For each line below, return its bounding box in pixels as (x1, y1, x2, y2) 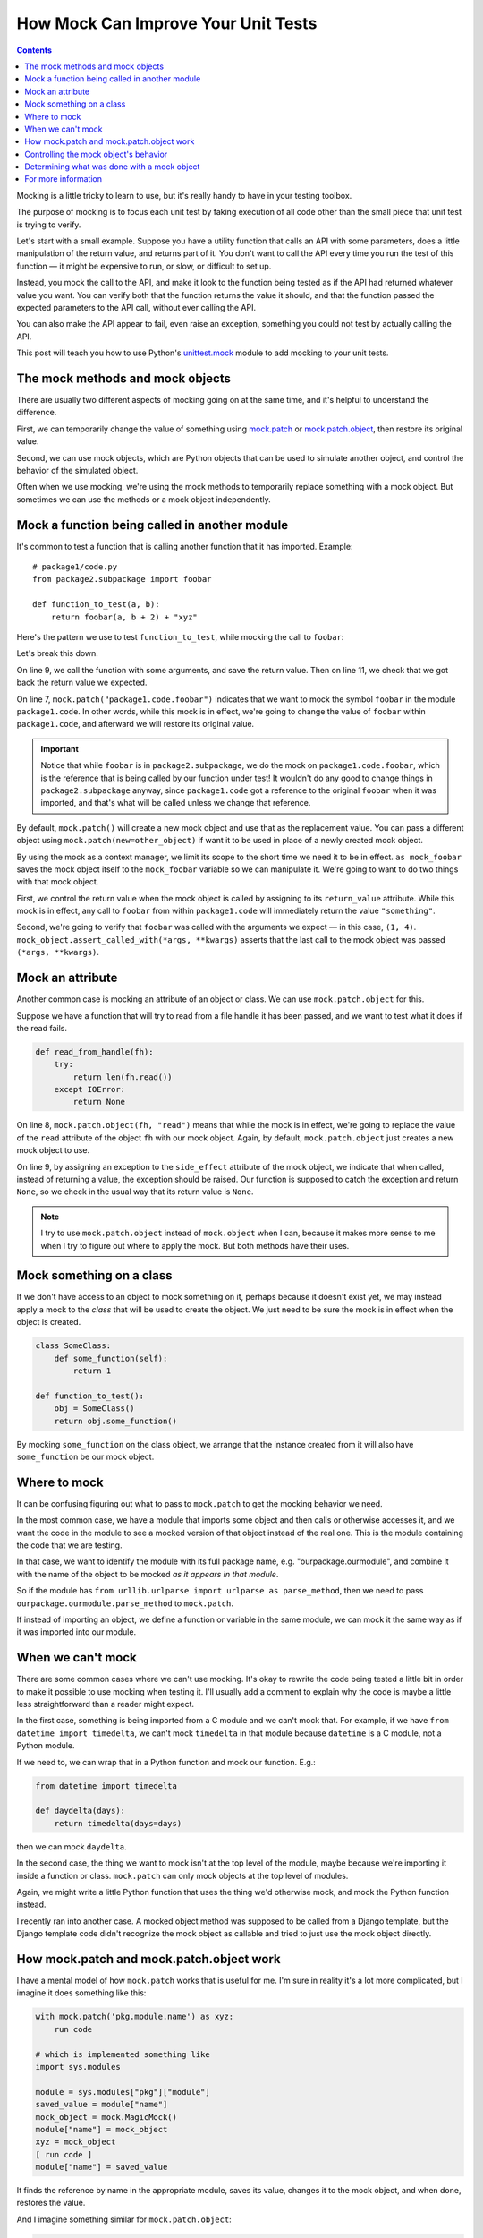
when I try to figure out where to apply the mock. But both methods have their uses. (40, 1240, 350, 1251)
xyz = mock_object (35, 2137, 116, 2148)
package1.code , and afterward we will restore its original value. (16, 719, 255, 730)
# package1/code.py (32, 562, 118, 572)
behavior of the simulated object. (16, 466, 139, 475)
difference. (16, 407, 57, 418)
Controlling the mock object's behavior (24, 149, 168, 159)
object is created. (16, 1317, 81, 1328)
